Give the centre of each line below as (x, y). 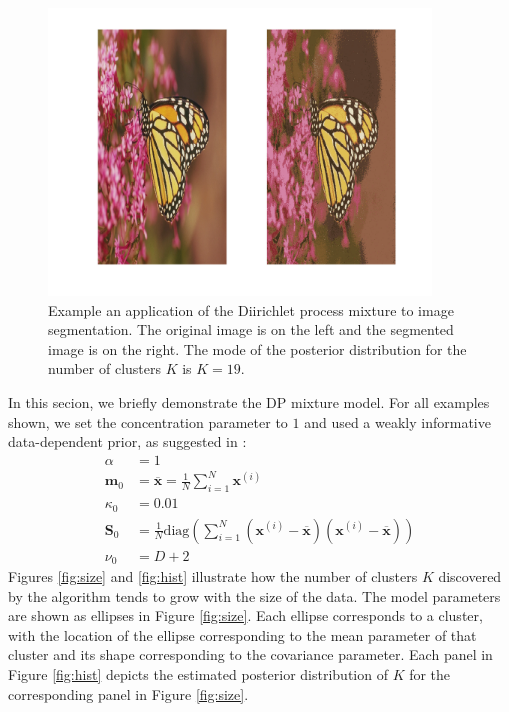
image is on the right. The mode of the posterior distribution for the (257, 348)
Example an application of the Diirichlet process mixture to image (251, 309)
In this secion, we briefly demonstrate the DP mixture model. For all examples (249, 401)
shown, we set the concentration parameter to (148, 421)
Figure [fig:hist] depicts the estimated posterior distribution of (198, 674)
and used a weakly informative (397, 421)
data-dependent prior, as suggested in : (127, 441)
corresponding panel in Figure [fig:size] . (128, 693)
